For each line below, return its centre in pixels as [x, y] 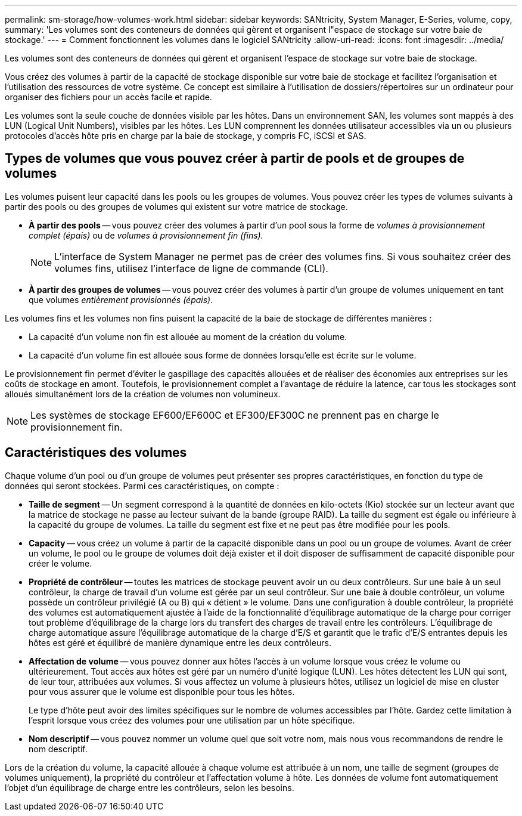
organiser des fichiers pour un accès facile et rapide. [108, 97]
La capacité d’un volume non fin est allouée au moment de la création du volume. [188, 336]
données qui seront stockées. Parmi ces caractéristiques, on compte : [142, 486]
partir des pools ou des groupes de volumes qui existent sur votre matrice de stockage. [176, 206]
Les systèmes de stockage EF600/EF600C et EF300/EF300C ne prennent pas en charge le [235, 415]
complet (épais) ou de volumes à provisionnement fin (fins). [146, 235]
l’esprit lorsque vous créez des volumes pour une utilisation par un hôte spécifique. [192, 720]
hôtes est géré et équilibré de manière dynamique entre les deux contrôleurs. [180, 642]
